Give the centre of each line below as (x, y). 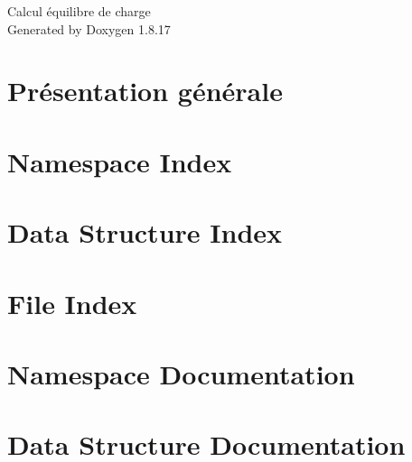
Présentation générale (145, 91)
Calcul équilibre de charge (79, 11)
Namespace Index (120, 161)
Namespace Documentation (181, 373)
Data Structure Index (145, 232)
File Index (72, 303)
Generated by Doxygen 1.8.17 (89, 28)
